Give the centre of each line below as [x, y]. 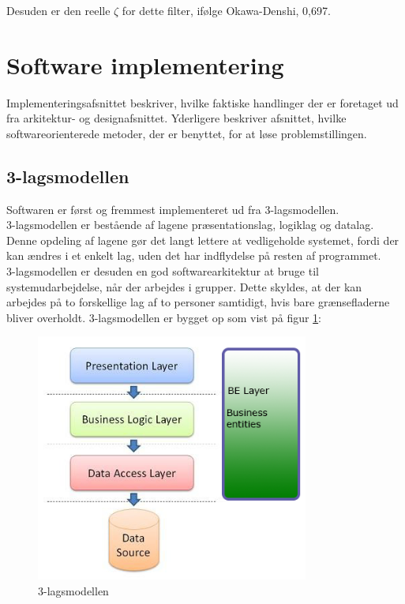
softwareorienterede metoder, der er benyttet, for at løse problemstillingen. [187, 133]
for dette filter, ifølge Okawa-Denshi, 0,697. [226, 10]
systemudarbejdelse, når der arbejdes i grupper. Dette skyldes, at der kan [184, 286]
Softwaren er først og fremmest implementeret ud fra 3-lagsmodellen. [173, 209]
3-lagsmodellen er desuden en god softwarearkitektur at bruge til [163, 271]
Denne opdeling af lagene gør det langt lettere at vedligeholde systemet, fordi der [203, 240]
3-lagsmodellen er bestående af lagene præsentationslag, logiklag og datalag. [190, 225]
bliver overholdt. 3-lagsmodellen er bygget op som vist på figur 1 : [164, 317]
